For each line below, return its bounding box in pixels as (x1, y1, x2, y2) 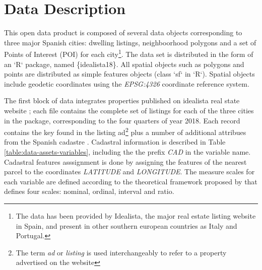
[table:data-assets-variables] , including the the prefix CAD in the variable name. (4, 146, 251, 157)
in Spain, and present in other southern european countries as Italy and (16, 220, 237, 231)
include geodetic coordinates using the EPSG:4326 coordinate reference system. (4, 78, 249, 89)
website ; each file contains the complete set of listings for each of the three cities (4, 105, 254, 115)
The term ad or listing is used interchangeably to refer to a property (16, 247, 227, 257)
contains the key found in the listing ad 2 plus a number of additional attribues (4, 125, 246, 137)
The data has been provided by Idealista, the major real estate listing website (16, 210, 256, 221)
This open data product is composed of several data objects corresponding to (4, 27, 242, 38)
